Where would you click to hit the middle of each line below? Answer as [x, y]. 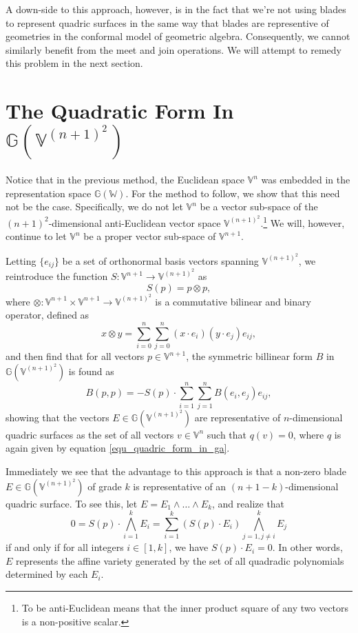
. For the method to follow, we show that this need [233, 193]
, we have [189, 547]
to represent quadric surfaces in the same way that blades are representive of [167, 22]
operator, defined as [48, 315]
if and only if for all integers [65, 547]
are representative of [238, 417]
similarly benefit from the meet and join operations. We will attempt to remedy [173, 49]
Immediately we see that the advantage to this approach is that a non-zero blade [176, 471]
